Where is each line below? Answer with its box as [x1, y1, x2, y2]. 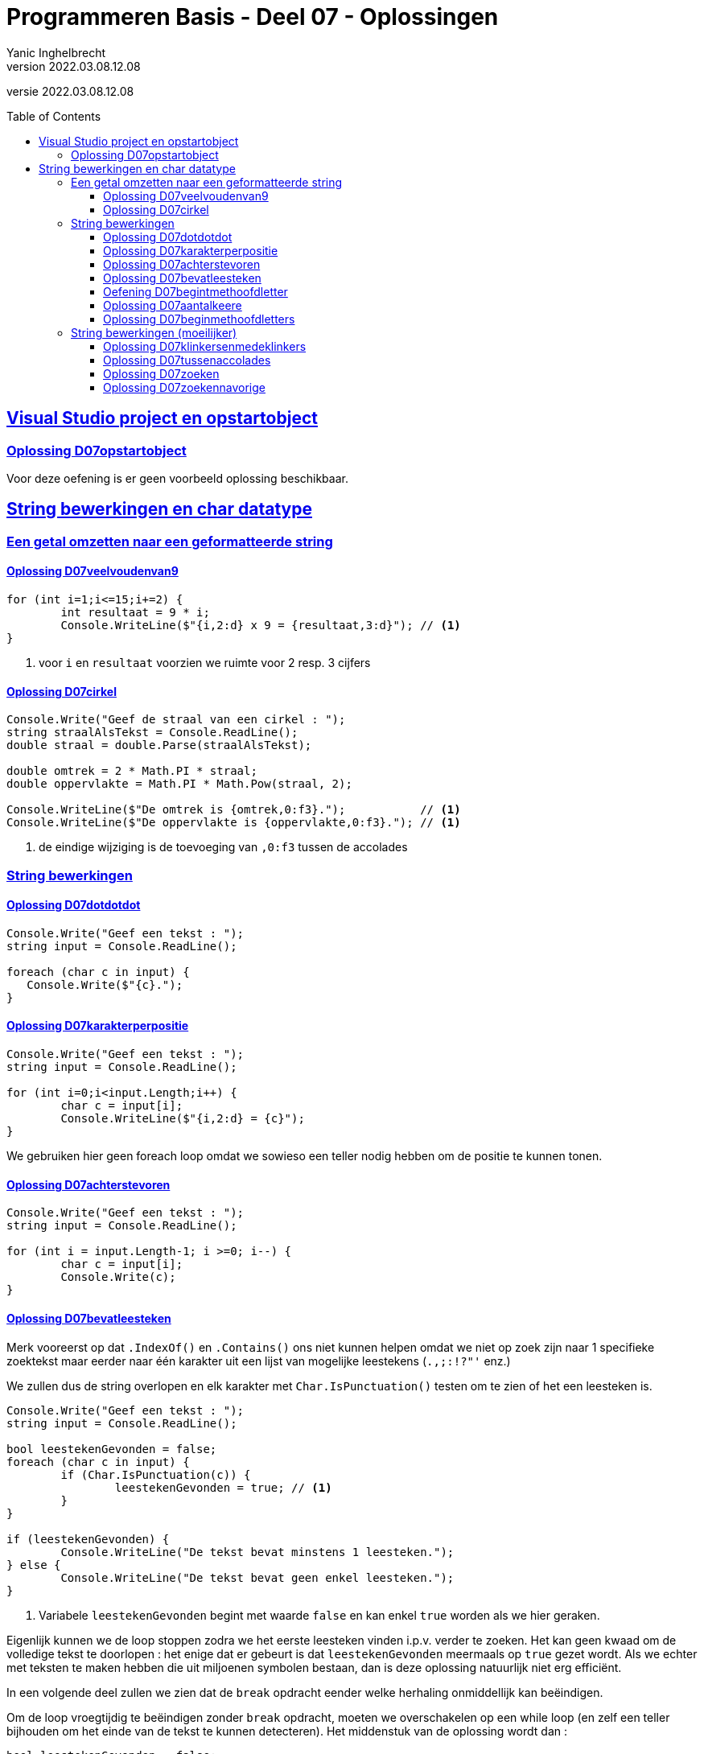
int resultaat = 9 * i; [60, 606, 210, 620]
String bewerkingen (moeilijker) [71, 325, 237, 340]
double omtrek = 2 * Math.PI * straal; [6, 764, 257, 778]
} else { [6, 1558, 61, 1571]
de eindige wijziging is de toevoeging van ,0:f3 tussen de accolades [39, 840, 408, 854]
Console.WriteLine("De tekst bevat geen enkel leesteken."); [60, 1571, 455, 1584]
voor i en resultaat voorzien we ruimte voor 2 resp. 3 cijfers [39, 656, 371, 670]
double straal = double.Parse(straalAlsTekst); [6, 739, 312, 752]
